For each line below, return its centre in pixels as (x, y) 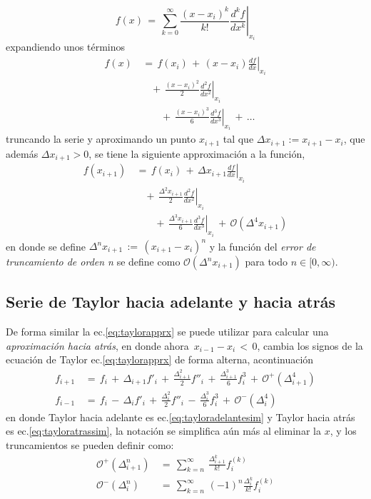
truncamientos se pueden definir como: (90, 445)
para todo (266, 262)
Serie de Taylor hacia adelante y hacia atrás (171, 302)
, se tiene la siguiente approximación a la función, (197, 153)
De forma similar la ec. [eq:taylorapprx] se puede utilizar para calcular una (167, 332)
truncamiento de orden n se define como (93, 262)
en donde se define (46, 246)
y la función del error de (263, 246)
